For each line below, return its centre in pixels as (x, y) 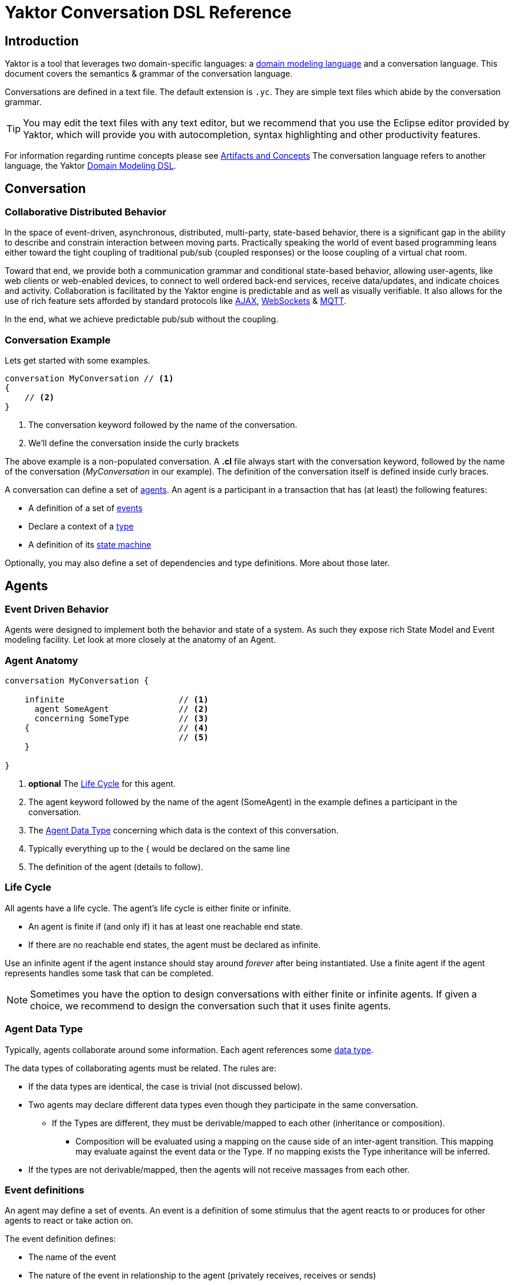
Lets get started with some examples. (78, 361)
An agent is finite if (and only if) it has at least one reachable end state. (166, 926)
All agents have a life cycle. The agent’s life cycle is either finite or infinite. (148, 908)
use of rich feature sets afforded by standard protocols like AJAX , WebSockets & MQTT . (176, 301)
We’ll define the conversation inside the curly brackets (134, 443)
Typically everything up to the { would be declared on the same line (159, 849)
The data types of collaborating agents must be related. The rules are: (141, 1068)
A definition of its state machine (90, 545)
